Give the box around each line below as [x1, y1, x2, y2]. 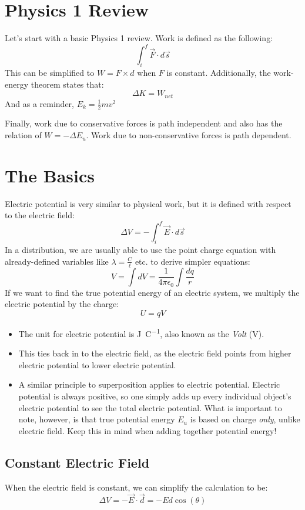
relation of [5, 129, 42, 141]
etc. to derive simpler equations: [135, 255, 250, 267]
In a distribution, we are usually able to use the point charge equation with [5, 244, 276, 256]
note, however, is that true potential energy [18, 413, 175, 425]
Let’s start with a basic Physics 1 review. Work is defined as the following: [5, 32, 273, 44]
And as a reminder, [5, 97, 74, 109]
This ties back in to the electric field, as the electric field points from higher [18, 347, 291, 359]
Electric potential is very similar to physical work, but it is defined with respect [5, 197, 291, 209]
